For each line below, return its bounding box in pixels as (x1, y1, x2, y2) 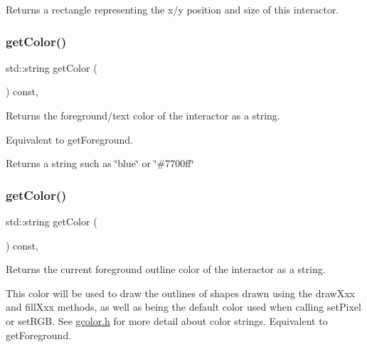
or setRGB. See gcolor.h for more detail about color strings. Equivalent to (6, 313, 328, 328)
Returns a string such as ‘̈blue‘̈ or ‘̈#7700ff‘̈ (6, 156, 194, 171)
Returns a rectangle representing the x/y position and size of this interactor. (6, 2, 339, 16)
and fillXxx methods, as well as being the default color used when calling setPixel (6, 299, 361, 314)
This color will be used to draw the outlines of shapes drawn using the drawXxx (6, 285, 356, 300)
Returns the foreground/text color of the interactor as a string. (6, 108, 280, 122)
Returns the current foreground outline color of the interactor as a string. (6, 262, 326, 277)
